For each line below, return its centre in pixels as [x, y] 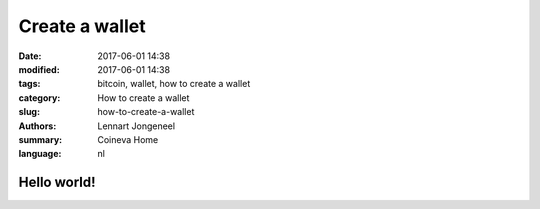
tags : [29, 84]
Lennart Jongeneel [136, 126]
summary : [40, 139]
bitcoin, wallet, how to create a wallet [174, 84]
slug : [29, 112]
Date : [30, 56]
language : [40, 154]
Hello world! [57, 182]
